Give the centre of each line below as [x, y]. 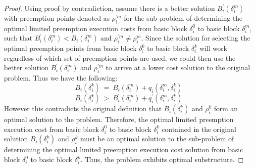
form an [226, 108]
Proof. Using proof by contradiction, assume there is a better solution [109, 8]
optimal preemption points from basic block [70, 48]
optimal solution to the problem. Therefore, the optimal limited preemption [119, 119]
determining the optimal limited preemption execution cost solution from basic [124, 149]
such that [18, 38]
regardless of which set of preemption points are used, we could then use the [120, 58]
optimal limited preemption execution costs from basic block [96, 28]
